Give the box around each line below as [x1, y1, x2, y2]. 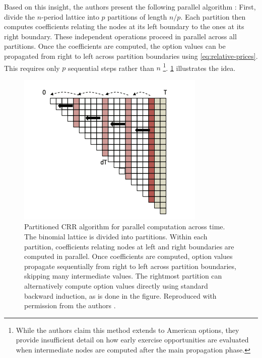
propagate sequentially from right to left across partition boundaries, [24, 260, 236, 271]
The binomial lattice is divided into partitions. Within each [24, 231, 208, 241]
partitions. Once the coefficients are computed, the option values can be [4, 41, 226, 51]
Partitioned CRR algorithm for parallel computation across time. [24, 221, 225, 232]
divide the [4, 11, 35, 22]
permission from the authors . [24, 300, 116, 311]
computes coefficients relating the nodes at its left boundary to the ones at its [4, 21, 244, 32]
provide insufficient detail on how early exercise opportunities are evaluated [16, 334, 249, 345]
